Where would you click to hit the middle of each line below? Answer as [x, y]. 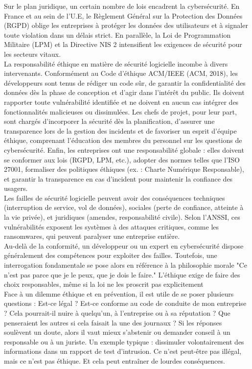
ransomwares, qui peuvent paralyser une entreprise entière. [92, 236]
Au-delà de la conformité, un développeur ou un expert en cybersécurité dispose [124, 245]
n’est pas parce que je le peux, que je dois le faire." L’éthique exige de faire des [122, 274]
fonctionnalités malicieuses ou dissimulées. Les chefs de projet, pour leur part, [120, 111]
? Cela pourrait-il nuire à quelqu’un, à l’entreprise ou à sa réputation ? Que [117, 313]
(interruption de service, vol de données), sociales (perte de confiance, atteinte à [124, 207]
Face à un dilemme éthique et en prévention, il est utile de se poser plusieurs [119, 293]
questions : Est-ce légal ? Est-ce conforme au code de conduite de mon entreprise [125, 303]
